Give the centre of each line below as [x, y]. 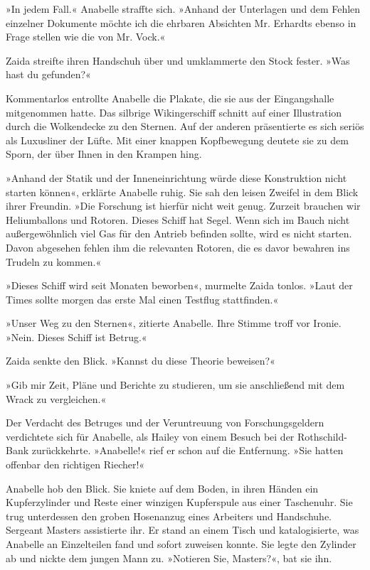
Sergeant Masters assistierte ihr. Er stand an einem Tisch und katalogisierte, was [183, 530]
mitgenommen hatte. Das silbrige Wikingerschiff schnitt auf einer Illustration [174, 112]
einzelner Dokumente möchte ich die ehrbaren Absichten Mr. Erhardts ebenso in [181, 22]
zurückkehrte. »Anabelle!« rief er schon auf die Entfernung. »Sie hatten [187, 450]
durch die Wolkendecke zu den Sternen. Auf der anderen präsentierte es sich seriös [185, 126]
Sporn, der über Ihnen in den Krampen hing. [104, 154]
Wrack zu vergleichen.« [56, 398]
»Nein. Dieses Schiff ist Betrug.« [76, 337]
